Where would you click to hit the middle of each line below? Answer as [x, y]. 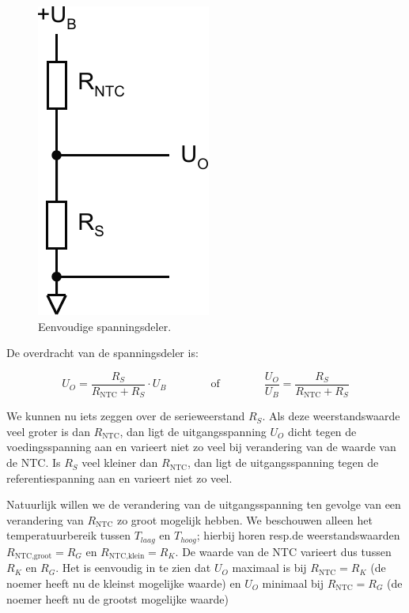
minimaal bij [293, 583]
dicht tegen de [322, 431]
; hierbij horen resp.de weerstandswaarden [298, 535]
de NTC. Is [34, 463]
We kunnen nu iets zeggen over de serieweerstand [126, 416]
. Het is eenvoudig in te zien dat [133, 568]
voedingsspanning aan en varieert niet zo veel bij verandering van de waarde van [201, 447]
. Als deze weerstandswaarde [331, 416]
